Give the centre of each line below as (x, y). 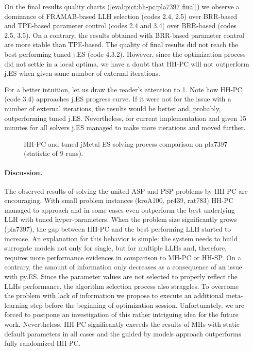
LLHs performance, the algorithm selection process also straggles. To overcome (122, 286)
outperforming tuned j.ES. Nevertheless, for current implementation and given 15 (126, 118)
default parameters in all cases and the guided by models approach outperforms (123, 333)
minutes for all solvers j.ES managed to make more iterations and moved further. (125, 127)
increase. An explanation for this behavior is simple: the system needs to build (121, 238)
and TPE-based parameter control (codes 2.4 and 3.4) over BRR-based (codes (120, 25)
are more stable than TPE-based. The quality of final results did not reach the (121, 44)
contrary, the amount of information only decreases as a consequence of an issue (123, 267)
